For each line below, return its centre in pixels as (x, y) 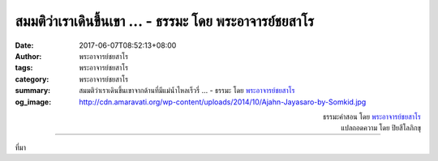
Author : (28, 56)
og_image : (33, 102)
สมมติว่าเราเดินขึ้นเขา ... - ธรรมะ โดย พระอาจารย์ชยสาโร (165, 21)
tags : (24, 68)
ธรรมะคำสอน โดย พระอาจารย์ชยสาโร (371, 117)
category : (32, 79)
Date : (24, 45)
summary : (33, 91)
